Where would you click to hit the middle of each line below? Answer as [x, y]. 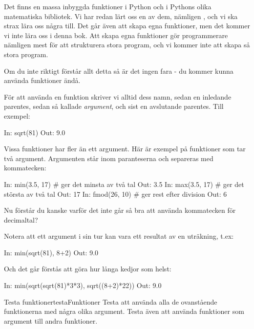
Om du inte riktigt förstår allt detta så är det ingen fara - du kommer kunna [119, 71]
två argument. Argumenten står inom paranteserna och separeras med [109, 158]
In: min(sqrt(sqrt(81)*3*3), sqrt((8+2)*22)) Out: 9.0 [83, 285]
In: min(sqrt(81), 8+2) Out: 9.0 [51, 252]
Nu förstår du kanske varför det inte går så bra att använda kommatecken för [120, 210]
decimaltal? [21, 219]
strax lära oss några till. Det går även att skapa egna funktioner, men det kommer [127, 26]
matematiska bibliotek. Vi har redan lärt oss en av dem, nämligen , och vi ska [121, 16]
